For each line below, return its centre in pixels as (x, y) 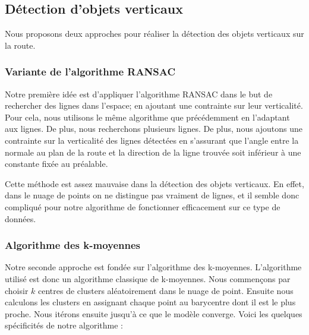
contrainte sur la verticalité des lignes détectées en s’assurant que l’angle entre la (152, 140)
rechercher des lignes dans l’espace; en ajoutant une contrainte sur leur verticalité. (154, 105)
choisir (17, 290)
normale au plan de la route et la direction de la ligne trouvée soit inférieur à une (153, 152)
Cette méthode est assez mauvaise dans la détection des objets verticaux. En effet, (154, 183)
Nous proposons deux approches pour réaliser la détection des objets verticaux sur (154, 34)
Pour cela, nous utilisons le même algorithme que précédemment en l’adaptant (147, 117)
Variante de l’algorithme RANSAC (90, 72)
